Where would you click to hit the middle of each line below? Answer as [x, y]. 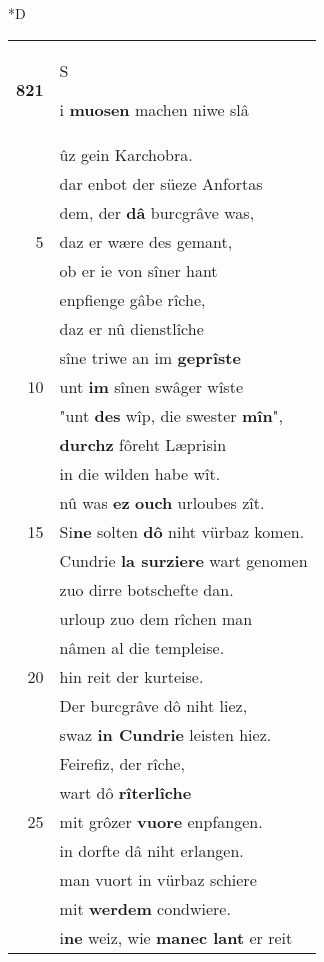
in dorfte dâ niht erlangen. [151, 850]
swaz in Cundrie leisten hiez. [165, 734]
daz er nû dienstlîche [131, 328]
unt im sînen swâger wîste [151, 386]
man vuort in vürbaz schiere [158, 879]
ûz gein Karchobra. [126, 154]
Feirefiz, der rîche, [122, 763]
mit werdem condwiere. [145, 908]
